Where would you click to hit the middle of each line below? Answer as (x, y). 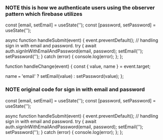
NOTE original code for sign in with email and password (75, 90)
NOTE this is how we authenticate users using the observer (80, 8)
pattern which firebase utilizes (44, 14)
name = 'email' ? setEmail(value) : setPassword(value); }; (64, 76)
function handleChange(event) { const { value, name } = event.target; (78, 66)
